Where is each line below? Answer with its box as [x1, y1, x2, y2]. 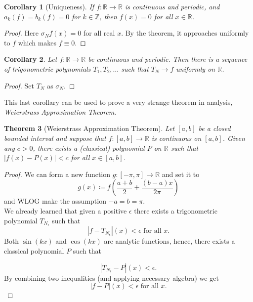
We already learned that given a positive [4, 205, 127, 216]
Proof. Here [4, 28, 39, 38]
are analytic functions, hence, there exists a [104, 236, 235, 246]
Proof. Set [4, 80, 34, 90]
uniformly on [176, 63, 215, 74]
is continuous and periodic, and [125, 1, 220, 11]
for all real [83, 28, 115, 38]
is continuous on [151, 132, 202, 143]
